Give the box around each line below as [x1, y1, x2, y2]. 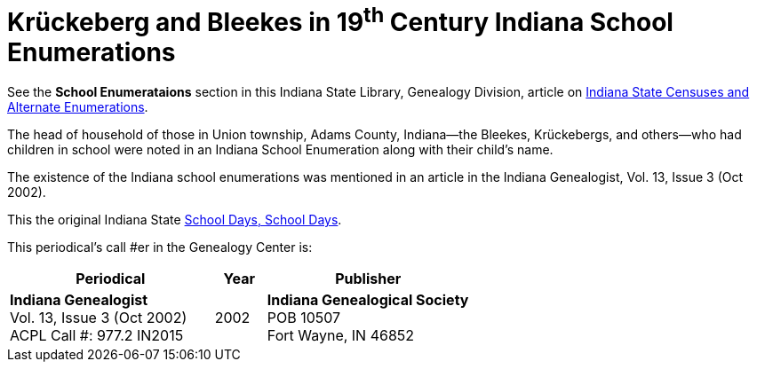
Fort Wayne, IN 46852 [267, 326, 415, 345]
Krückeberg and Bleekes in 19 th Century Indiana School [7, 2, 673, 38]
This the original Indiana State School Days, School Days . [7, 212, 342, 228]
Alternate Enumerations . [7, 99, 148, 115]
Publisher [335, 270, 402, 288]
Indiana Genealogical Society [267, 291, 469, 310]
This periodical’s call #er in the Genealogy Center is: [7, 239, 313, 255]
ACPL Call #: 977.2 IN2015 [10, 326, 184, 345]
